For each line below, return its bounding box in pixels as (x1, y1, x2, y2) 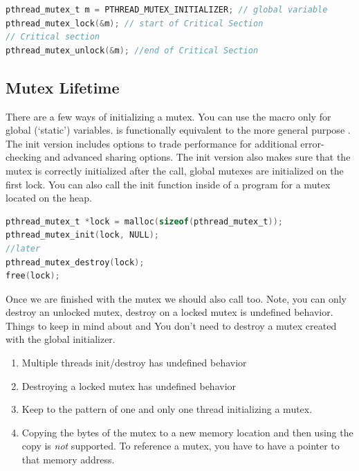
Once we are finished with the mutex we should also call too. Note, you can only (6, 291, 347, 305)
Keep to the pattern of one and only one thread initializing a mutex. (21, 402, 313, 416)
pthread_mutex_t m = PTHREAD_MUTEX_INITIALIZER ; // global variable (6, 5, 328, 15)
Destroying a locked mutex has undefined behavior (21, 378, 237, 393)
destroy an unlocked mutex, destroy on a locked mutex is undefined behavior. (6, 305, 333, 319)
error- (300, 136, 324, 150)
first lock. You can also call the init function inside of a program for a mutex (6, 177, 331, 191)
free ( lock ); (6, 271, 60, 281)
